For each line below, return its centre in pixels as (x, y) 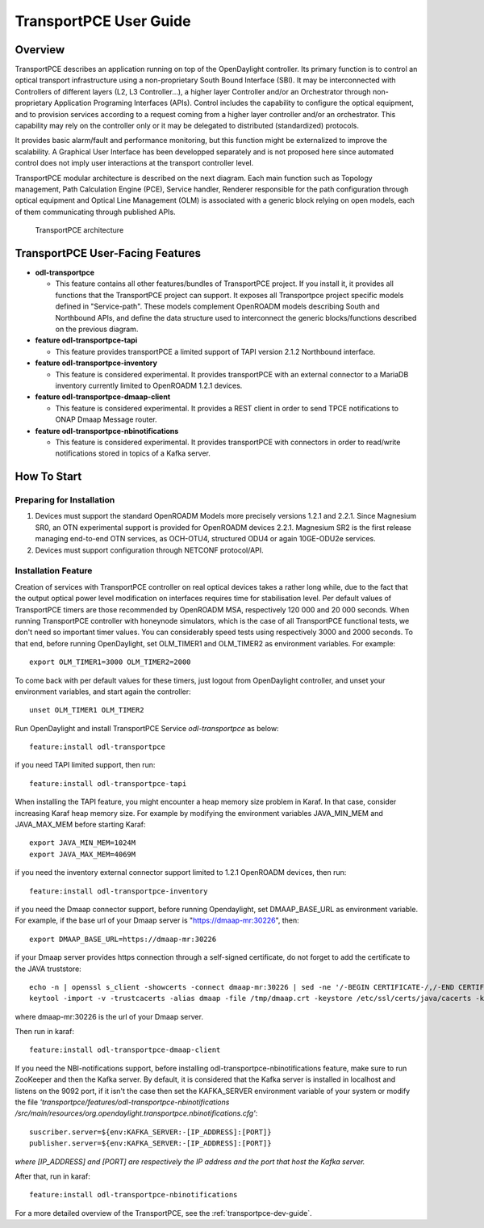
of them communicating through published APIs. (96, 212)
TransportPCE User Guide (103, 21)
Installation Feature (54, 571)
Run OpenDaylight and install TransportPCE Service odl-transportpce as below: (147, 728)
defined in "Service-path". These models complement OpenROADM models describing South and (217, 306)
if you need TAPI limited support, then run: (85, 765)
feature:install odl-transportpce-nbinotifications (134, 1195)
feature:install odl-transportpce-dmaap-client (125, 1050)
